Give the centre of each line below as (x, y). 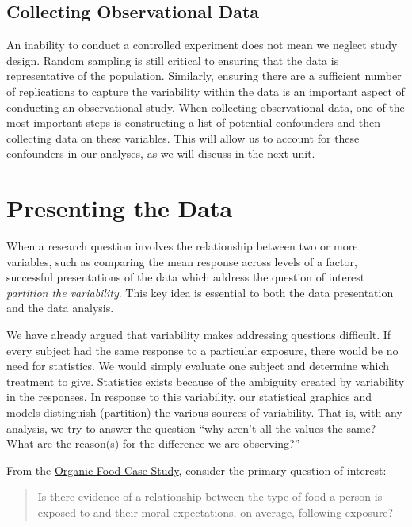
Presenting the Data (120, 208)
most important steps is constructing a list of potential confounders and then (194, 122)
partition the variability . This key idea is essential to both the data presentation (200, 292)
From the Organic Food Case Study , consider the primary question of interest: (196, 470)
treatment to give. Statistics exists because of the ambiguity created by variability (206, 381)
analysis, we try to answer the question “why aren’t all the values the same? (191, 428)
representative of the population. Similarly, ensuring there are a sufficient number (204, 76)
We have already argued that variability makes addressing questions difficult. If (199, 335)
